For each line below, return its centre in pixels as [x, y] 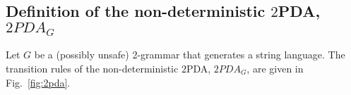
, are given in [275, 68]
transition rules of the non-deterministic [92, 68]
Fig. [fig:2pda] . [38, 82]
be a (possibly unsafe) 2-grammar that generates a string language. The [190, 55]
